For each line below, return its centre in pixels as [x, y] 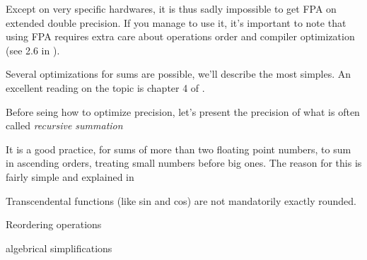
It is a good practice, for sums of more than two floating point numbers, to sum [179, 149]
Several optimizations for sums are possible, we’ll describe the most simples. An [179, 74]
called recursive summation [64, 125]
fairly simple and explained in [70, 176]
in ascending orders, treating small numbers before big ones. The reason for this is [184, 163]
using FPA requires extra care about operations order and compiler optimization [180, 36]
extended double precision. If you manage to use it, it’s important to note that [176, 22]
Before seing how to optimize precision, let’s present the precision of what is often [183, 111]
